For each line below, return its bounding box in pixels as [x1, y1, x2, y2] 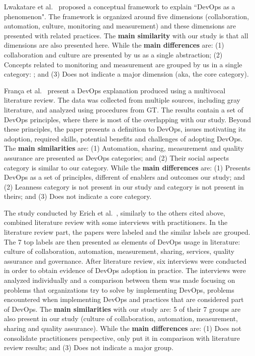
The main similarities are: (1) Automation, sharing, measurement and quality [4, 143, 244, 153]
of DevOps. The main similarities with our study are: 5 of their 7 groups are [4, 303, 241, 314]
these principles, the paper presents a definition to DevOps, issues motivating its [4, 124, 246, 134]
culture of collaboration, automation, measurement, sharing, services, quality [4, 246, 234, 256]
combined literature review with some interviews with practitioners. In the [4, 217, 228, 227]
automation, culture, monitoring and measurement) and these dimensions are [4, 21, 236, 31]
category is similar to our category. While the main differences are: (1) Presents [4, 162, 251, 172]
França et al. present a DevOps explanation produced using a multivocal [4, 85, 226, 95]
